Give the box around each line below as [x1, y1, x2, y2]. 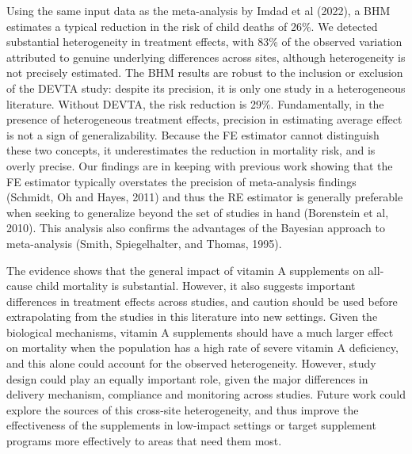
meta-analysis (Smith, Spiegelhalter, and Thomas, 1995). [6, 235, 282, 251]
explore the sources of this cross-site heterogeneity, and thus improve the [6, 401, 359, 418]
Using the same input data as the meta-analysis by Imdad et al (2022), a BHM [6, 2, 391, 18]
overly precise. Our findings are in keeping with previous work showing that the [6, 157, 393, 174]
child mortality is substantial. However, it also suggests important [36, 277, 356, 294]
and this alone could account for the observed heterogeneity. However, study [6, 355, 376, 372]
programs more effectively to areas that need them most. [6, 433, 282, 449]
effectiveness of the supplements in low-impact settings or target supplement [6, 417, 376, 433]
